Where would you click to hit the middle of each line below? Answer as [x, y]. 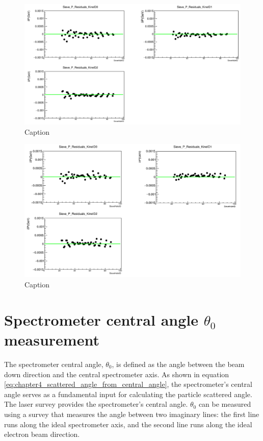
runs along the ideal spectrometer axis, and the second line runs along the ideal [128, 424]
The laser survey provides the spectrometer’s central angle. [96, 404]
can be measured [225, 404]
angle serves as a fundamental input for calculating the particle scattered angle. [128, 394]
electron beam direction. [42, 434]
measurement [52, 340]
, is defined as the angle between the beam [178, 364]
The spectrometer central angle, [54, 364]
